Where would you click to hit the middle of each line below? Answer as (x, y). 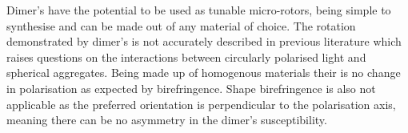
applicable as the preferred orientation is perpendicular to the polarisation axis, (201, 104)
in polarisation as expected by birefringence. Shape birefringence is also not (191, 88)
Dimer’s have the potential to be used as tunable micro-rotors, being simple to (199, 10)
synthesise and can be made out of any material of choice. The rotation (181, 25)
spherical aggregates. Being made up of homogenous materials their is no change (204, 73)
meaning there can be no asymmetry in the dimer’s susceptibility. (167, 120)
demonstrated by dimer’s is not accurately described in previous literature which (204, 41)
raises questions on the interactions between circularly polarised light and (186, 56)
